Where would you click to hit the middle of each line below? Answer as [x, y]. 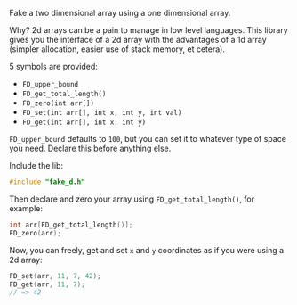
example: [26, 208]
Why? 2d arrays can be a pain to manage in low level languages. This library [149, 30]
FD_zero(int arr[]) [58, 103]
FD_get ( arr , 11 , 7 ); [48, 284]
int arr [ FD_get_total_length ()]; [71, 225]
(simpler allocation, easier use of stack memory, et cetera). [117, 49]
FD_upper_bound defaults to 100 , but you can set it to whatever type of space [148, 139]
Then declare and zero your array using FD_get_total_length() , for [132, 199]
